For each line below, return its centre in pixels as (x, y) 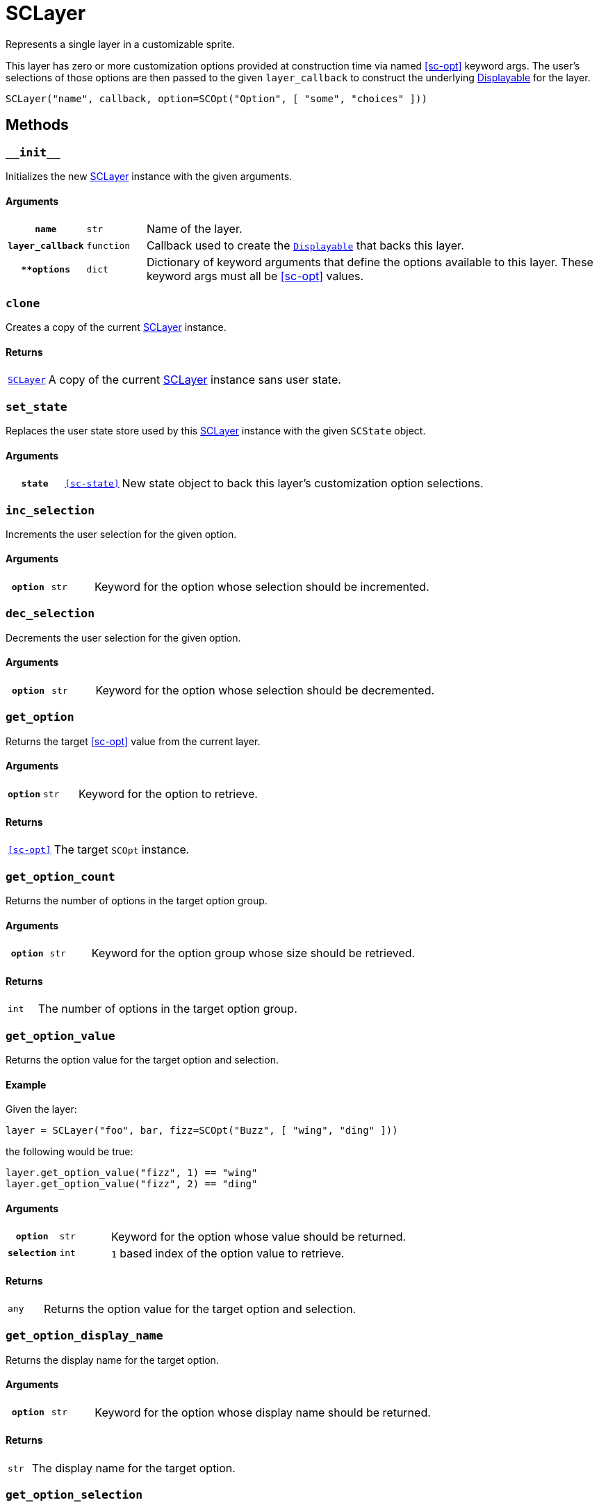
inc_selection (50, 510)
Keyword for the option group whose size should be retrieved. (253, 953)
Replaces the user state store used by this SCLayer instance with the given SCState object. (216, 430)
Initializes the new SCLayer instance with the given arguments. (149, 176)
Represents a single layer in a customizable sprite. (120, 44)
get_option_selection (74, 1495)
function (108, 245)
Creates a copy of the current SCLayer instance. (116, 327)
